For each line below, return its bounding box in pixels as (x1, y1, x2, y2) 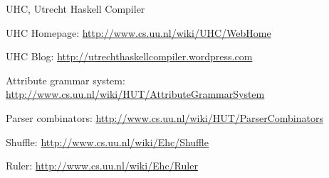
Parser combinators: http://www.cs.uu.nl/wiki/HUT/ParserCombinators (6, 110, 323, 125)
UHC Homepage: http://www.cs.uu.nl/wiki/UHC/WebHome (6, 25, 271, 40)
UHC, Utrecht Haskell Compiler (6, 1, 145, 16)
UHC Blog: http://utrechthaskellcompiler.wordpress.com (6, 49, 253, 64)
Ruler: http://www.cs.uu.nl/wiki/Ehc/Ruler (6, 158, 198, 173)
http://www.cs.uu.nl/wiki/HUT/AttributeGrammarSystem (6, 87, 265, 101)
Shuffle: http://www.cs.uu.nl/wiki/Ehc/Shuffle (6, 134, 209, 149)
